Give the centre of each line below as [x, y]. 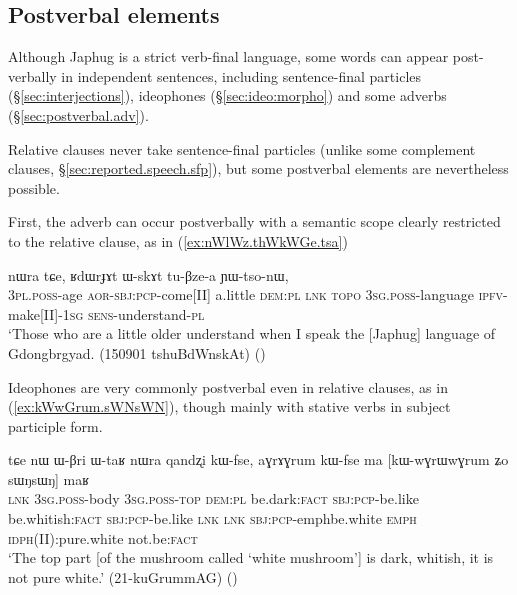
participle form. [55, 425]
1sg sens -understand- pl [133, 313]
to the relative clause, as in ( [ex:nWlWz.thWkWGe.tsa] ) [178, 240]
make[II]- [35, 313]
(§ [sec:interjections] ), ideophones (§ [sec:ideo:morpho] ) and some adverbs [227, 95]
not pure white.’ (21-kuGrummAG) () [123, 576]
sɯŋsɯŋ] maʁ [49, 478]
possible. [34, 187]
